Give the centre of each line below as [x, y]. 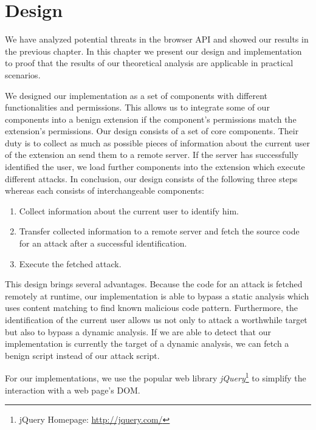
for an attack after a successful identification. [103, 243]
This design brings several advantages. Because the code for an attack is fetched [154, 284]
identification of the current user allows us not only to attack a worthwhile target [156, 319]
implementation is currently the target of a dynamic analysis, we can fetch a [147, 343]
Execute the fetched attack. [70, 263]
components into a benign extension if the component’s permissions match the [151, 119]
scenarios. [23, 74]
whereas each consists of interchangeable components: [105, 190]
